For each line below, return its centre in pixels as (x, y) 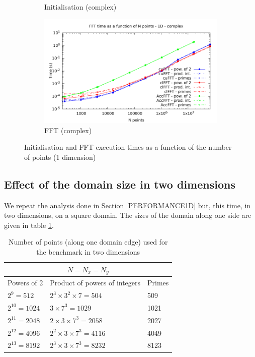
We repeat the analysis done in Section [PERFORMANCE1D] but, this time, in (127, 205)
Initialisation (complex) (80, 7)
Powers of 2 (25, 283)
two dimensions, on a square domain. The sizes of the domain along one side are (128, 215)
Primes (158, 283)
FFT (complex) (68, 130)
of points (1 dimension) (60, 157)
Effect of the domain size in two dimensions (120, 184)
